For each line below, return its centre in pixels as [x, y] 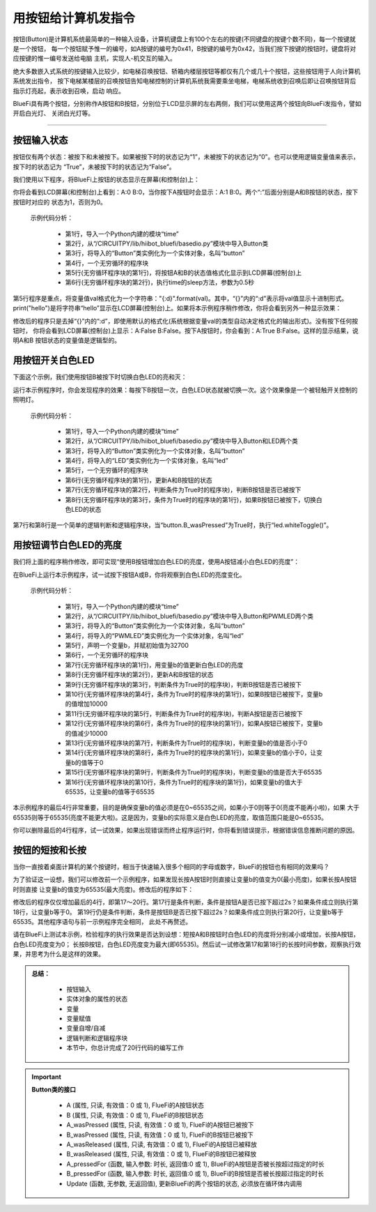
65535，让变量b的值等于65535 [110, 791]
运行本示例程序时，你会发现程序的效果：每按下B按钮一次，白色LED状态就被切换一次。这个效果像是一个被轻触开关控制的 [185, 390]
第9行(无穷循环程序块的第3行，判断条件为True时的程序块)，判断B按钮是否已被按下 [183, 684]
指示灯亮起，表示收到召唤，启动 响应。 [69, 91]
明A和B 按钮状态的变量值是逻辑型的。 [67, 340]
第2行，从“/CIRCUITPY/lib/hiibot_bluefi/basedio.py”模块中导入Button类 [167, 243]
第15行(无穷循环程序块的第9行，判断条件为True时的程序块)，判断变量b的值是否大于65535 [194, 772]
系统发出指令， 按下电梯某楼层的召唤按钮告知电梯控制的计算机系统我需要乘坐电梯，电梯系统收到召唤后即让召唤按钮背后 [185, 81]
